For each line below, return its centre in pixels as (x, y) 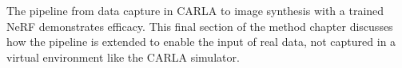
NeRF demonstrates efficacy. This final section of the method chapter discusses (200, 26)
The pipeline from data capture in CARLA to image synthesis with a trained (195, 10)
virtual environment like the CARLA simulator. (123, 57)
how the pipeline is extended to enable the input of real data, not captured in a (201, 42)
